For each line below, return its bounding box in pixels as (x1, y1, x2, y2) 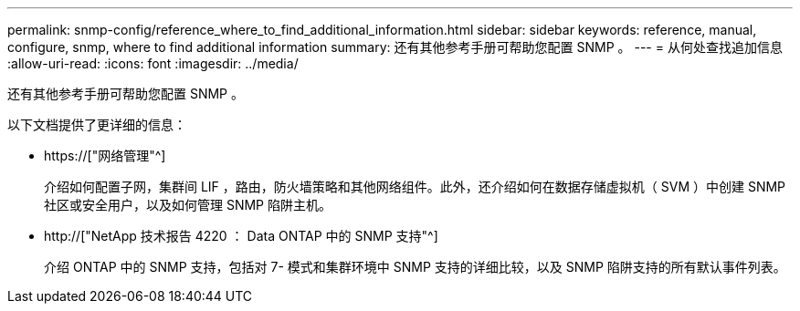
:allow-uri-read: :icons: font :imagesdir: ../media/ (7, 56, 299, 71)
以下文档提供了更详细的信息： (7, 117, 186, 132)
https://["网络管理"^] (44, 148, 166, 163)
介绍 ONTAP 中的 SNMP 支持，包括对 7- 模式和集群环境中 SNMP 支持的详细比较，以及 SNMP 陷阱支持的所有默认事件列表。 (44, 259, 786, 275)
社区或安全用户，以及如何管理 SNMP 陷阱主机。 (44, 197, 332, 213)
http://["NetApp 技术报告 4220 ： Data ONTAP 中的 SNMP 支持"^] (44, 228, 438, 244)
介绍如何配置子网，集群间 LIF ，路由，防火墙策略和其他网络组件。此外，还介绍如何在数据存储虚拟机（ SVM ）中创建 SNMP (44, 179, 786, 194)
